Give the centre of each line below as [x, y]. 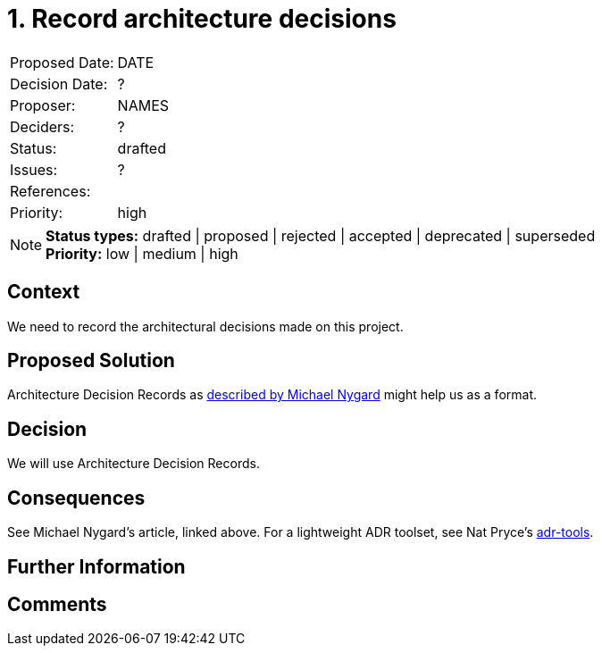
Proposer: [43, 105]
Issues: [34, 169]
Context [44, 292]
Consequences [76, 498]
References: [50, 191]
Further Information [96, 566]
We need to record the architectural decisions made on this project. [205, 326]
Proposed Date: [62, 62]
